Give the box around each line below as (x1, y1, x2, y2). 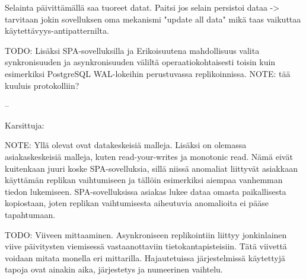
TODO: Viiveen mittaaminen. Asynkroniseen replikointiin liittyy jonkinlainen (5, 228, 287, 240)
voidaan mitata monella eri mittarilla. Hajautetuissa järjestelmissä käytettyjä (5, 251, 286, 264)
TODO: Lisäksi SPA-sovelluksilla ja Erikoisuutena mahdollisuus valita (5, 44, 260, 56)
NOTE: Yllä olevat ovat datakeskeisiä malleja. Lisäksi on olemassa (5, 139, 247, 151)
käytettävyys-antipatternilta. (5, 24, 109, 37)
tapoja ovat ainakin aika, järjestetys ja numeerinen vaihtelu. (5, 263, 223, 275)
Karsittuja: (5, 118, 44, 131)
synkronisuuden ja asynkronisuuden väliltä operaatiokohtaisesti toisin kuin (5, 56, 276, 68)
